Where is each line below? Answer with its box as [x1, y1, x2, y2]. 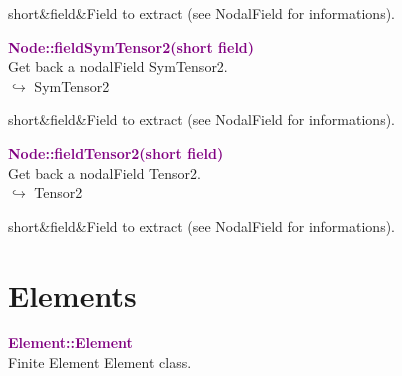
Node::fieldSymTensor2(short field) [8, 36, 255, 57]
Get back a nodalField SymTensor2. [8, 56, 228, 77]
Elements [8, 274, 137, 315]
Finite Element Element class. [8, 352, 192, 373]
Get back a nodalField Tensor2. [8, 162, 201, 183]
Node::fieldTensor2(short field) [8, 142, 224, 163]
